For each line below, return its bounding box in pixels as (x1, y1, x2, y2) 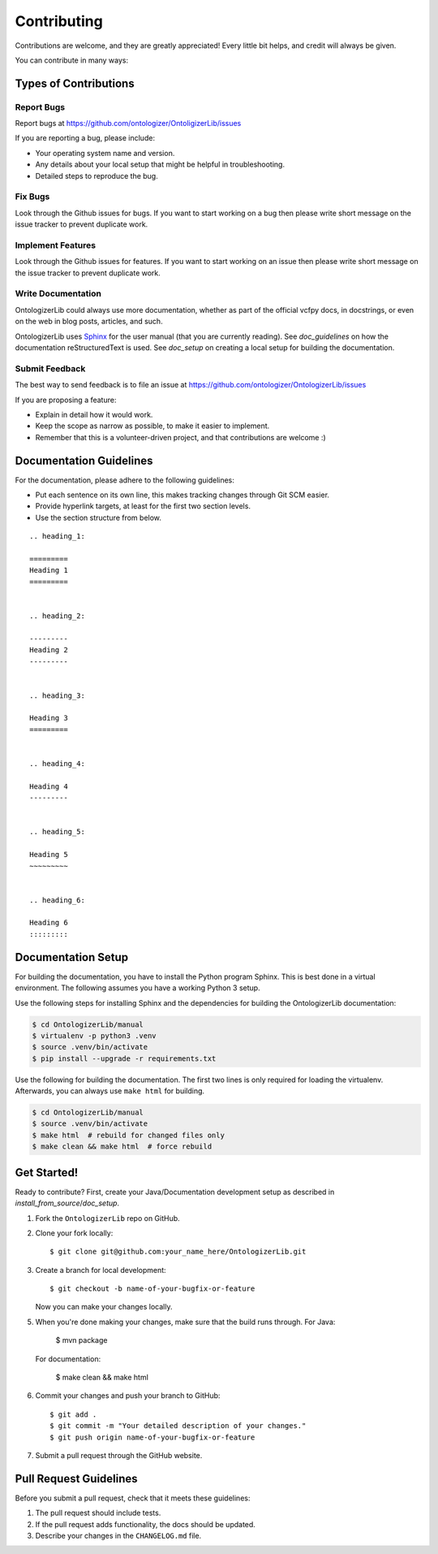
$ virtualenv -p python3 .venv (32, 1031, 157, 1040)
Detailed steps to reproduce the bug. (35, 171, 158, 180)
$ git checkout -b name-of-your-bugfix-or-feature (49, 1284, 255, 1293)
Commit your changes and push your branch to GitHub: (35, 1391, 221, 1400)
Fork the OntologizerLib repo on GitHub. (35, 1213, 180, 1223)
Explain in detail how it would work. (35, 409, 153, 419)
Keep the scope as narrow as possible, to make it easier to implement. (35, 421, 270, 431)
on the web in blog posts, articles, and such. (15, 317, 163, 327)
